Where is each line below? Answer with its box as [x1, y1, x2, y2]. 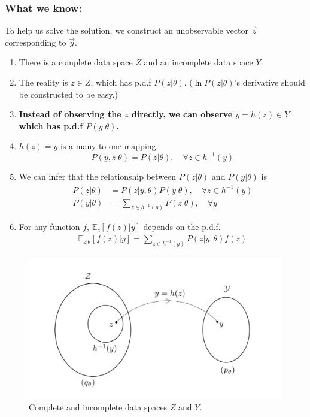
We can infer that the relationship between [19, 170, 177, 183]
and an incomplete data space [144, 56, 253, 68]
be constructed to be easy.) [19, 87, 118, 100]
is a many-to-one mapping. [60, 140, 159, 152]
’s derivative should [234, 76, 305, 88]
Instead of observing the [19, 108, 121, 120]
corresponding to [5, 35, 66, 48]
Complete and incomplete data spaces [29, 401, 168, 413]
